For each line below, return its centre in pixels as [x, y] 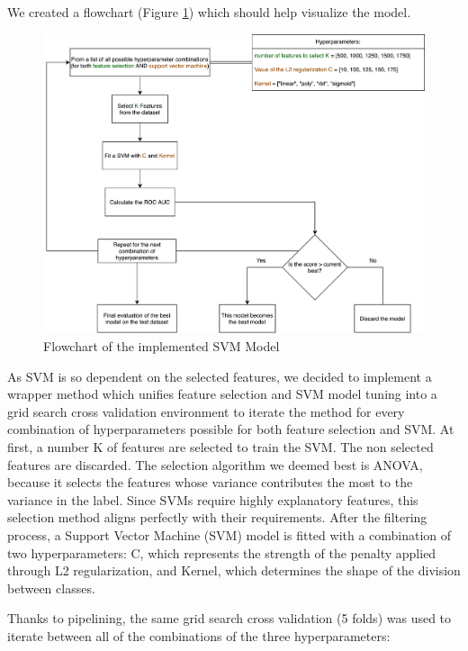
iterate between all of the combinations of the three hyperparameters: [199, 635]
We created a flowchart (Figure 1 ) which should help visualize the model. [209, 12]
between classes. [51, 588]
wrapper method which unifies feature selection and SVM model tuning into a [222, 394]
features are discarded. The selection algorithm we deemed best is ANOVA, [215, 464]
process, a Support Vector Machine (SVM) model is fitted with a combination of [229, 534]
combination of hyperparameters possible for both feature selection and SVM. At [231, 429]
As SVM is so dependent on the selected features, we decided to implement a [220, 376]
